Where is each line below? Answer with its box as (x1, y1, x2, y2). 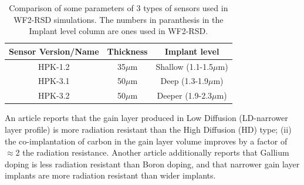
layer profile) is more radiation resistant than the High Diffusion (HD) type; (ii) (5, 123, 292, 135)
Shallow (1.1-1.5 (156, 60, 214, 72)
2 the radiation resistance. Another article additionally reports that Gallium (15, 146, 289, 159)
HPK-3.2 (38, 89, 70, 102)
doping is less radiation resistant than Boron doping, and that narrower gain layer (5, 157, 300, 170)
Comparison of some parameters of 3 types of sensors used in (9, 2, 228, 14)
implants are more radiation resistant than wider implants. (5, 169, 216, 181)
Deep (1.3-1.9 (160, 75, 208, 87)
